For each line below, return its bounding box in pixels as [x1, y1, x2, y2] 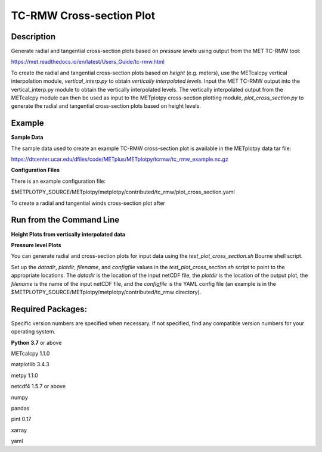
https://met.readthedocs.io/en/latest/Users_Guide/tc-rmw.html [11, 58, 165, 66]
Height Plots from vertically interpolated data [11, 230, 125, 238]
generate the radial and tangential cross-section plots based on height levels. [11, 102, 201, 110]
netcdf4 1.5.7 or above [11, 383, 66, 390]
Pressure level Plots [11, 241, 61, 248]
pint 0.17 [11, 416, 32, 423]
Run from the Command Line [11, 215, 119, 225]
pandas [11, 404, 30, 412]
